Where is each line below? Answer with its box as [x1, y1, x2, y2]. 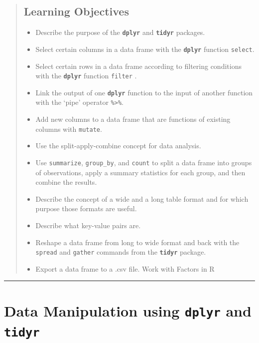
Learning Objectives [23, 3, 129, 19]
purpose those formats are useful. [35, 203, 137, 214]
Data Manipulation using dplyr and [4, 300, 252, 321]
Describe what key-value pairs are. [35, 220, 141, 230]
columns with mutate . [35, 123, 102, 134]
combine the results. [35, 177, 97, 187]
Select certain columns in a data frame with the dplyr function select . [35, 43, 255, 54]
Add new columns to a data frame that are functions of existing [35, 114, 231, 124]
